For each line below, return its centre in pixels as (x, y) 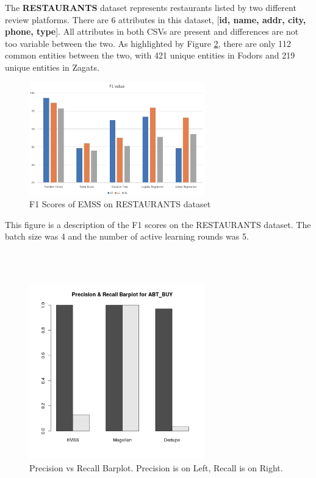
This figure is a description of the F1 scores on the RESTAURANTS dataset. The (158, 224)
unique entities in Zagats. (52, 67)
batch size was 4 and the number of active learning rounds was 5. (127, 236)
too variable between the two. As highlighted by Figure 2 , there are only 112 (148, 43)
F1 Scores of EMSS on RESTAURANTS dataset (120, 204)
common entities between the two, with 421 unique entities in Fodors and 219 (150, 55)
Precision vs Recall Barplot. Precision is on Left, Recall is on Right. (156, 467)
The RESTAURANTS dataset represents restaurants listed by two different (151, 7)
